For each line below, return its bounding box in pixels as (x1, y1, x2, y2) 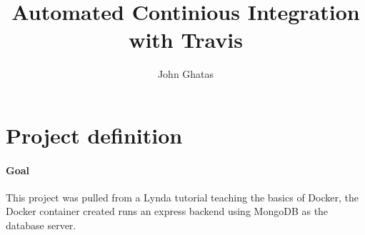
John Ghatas (157, 66, 214, 81)
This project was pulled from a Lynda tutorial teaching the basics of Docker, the (6, 189, 359, 204)
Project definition (6, 120, 183, 149)
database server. (6, 218, 76, 233)
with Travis (129, 25, 243, 54)
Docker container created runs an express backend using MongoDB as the (6, 204, 329, 219)
